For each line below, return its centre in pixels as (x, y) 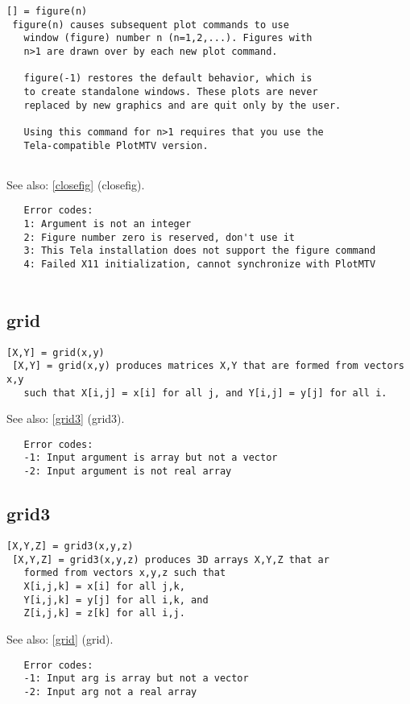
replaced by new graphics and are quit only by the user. (182, 105)
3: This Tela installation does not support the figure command (200, 251)
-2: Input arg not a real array (110, 692)
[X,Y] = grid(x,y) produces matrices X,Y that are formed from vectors (208, 366)
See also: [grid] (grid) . (60, 638)
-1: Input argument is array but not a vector (151, 458)
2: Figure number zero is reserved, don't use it (159, 237)
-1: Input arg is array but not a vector (136, 679)
